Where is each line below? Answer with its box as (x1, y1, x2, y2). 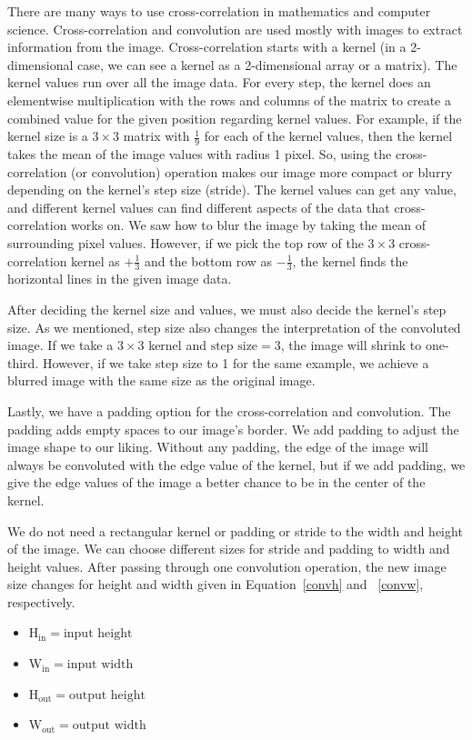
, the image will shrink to (280, 335, 422, 355)
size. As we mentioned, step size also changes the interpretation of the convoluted (7, 317, 461, 336)
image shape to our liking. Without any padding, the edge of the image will (7, 437, 428, 456)
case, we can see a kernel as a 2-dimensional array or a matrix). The (77, 55, 457, 74)
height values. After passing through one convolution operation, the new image (7, 556, 447, 575)
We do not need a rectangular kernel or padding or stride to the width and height (7, 521, 463, 540)
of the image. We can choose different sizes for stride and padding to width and (7, 539, 450, 558)
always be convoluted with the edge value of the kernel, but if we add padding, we (7, 455, 466, 474)
